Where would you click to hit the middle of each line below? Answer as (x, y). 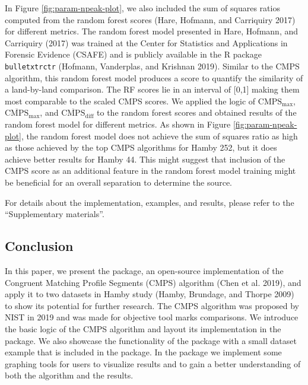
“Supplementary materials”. (55, 214)
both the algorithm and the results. (69, 375)
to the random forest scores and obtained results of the (197, 112)
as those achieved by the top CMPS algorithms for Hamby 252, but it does (141, 147)
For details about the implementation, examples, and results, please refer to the (150, 202)
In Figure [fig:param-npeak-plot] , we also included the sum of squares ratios (142, 8)
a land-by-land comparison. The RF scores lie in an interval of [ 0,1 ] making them (152, 89)
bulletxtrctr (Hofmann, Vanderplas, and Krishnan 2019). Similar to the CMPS (152, 66)
